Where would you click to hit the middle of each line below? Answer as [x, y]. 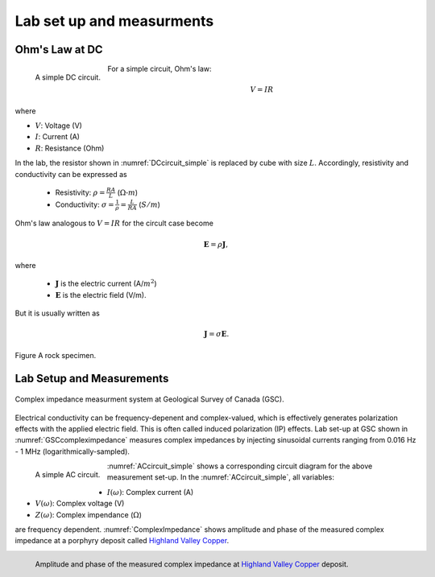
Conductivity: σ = [85, 204]
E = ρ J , [216, 244]
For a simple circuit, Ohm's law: [160, 69]
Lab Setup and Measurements [92, 378]
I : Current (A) [58, 137]
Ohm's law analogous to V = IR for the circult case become [114, 223]
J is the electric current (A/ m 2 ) [106, 283]
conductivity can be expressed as [71, 174]
